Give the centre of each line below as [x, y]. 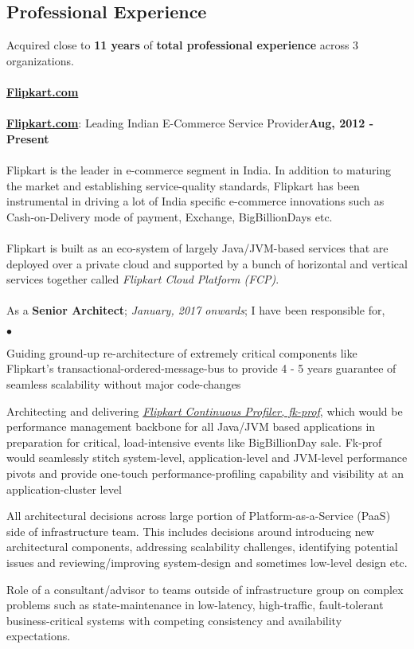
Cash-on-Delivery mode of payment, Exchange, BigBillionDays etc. [170, 216]
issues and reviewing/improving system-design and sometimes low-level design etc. [207, 563]
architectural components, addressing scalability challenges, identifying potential [202, 547]
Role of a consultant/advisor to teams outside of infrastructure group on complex [205, 589]
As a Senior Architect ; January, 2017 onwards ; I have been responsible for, [196, 310]
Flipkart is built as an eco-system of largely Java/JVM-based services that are [197, 247]
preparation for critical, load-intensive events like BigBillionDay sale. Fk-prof [194, 442]
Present [28, 138]
